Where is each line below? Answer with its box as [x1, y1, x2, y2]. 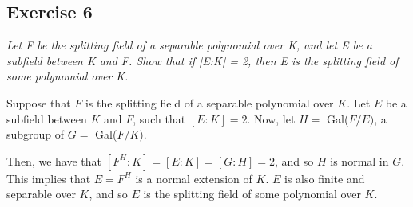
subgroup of [6, 126, 65, 143]
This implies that [6, 170, 91, 186]
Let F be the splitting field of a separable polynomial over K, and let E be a [6, 37, 372, 53]
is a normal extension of [135, 170, 252, 186]
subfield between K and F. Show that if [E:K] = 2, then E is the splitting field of [6, 52, 399, 68]
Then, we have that [6, 152, 101, 169]
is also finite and [284, 170, 365, 186]
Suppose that [6, 94, 71, 111]
